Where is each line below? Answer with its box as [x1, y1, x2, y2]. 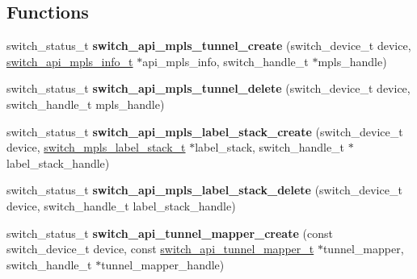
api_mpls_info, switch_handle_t [142, 52, 309, 69]
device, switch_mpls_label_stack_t [6, 139, 186, 156]
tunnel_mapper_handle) [101, 256, 225, 273]
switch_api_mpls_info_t [6, 52, 133, 69]
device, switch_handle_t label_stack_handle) [6, 197, 236, 214]
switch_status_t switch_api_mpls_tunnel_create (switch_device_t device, [6, 37, 411, 54]
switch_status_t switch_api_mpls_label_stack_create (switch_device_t [6, 123, 403, 139]
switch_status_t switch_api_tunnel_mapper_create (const [6, 224, 333, 241]
